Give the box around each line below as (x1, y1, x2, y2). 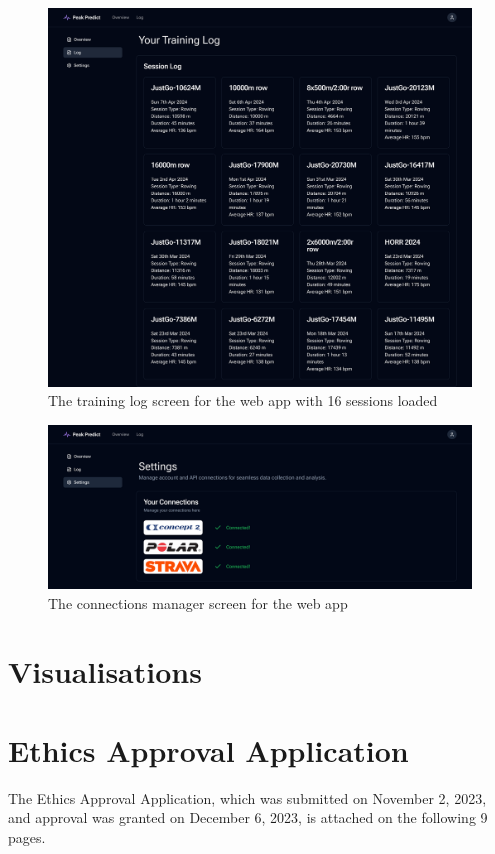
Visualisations (8, 651, 202, 692)
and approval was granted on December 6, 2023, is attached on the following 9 (8, 807, 488, 828)
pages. (8, 826, 46, 847)
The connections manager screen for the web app (48, 592, 348, 613)
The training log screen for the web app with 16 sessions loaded (48, 390, 438, 411)
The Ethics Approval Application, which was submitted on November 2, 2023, (8, 787, 487, 808)
